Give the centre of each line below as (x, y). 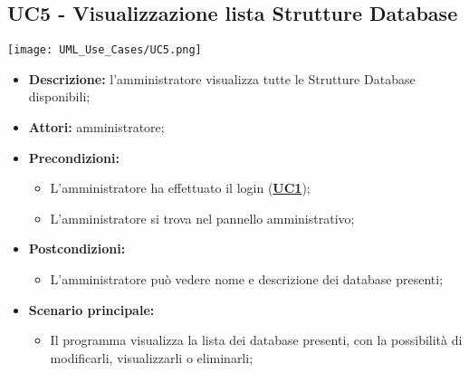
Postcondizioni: (77, 249)
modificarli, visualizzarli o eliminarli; (152, 357)
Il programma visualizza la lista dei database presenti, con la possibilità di (256, 340)
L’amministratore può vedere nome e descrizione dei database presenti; (247, 279)
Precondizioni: (74, 157)
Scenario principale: (91, 309)
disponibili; (59, 96)
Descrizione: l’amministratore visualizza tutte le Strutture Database (222, 78)
